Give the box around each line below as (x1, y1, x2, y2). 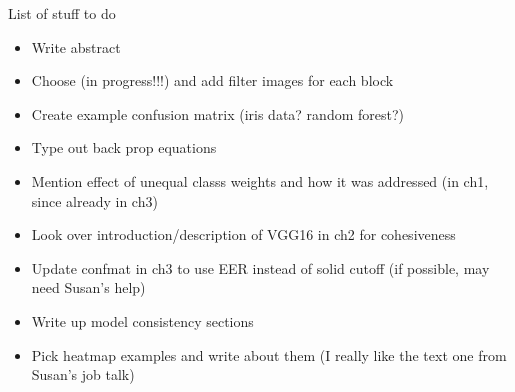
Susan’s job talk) (31, 364, 135, 385)
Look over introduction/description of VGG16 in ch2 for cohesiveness (31, 224, 456, 245)
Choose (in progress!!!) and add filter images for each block (31, 70, 394, 91)
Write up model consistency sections (31, 310, 254, 331)
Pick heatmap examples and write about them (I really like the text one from (31, 344, 507, 365)
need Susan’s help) (31, 277, 146, 298)
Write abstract (31, 36, 121, 57)
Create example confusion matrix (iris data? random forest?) (31, 103, 404, 124)
